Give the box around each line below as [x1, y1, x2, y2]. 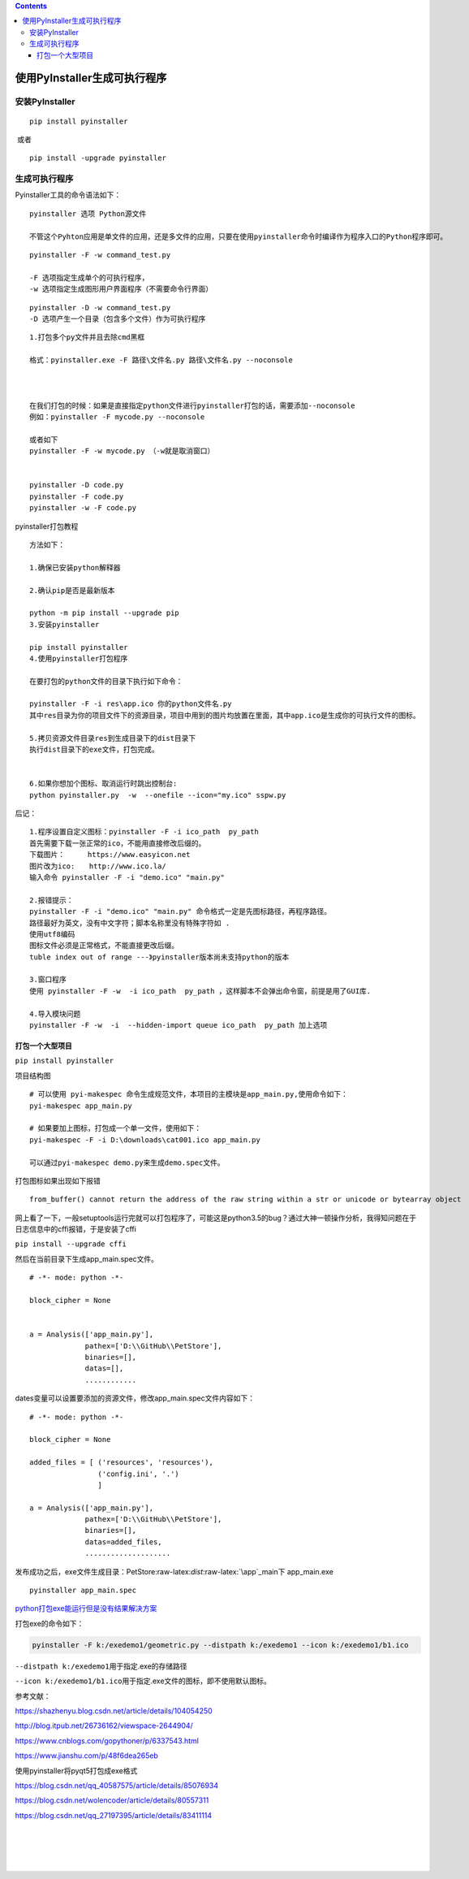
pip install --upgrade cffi [15, 1240, 127, 1249]
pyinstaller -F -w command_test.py [29, 250, 171, 260]
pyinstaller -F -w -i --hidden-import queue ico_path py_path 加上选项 [29, 1020, 328, 1030]
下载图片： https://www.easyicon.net [29, 850, 191, 859]
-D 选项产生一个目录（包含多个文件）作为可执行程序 [29, 314, 206, 323]
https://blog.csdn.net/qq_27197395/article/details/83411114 [15, 1810, 213, 1820]
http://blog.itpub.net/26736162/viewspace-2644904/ [15, 1721, 194, 1730]
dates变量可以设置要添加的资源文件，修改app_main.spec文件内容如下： [15, 1393, 256, 1403]
